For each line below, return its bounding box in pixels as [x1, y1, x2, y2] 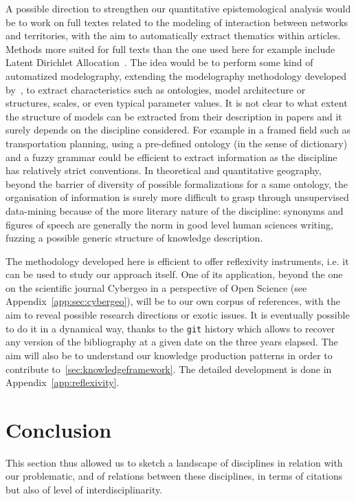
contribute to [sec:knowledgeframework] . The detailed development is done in [5, 361, 332, 376]
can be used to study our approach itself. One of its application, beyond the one [5, 267, 343, 281]
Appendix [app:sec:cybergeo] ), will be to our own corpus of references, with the [5, 294, 340, 308]
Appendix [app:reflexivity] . [5, 375, 120, 390]
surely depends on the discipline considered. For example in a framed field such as [5, 122, 351, 137]
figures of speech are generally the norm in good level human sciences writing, [5, 217, 333, 231]
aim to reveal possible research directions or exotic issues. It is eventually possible [5, 308, 350, 322]
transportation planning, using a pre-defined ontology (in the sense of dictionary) [5, 136, 348, 150]
